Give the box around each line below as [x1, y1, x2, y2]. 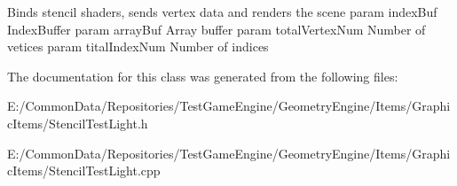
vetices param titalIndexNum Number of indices [7, 37, 269, 56]
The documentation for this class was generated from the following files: [7, 66, 398, 85]
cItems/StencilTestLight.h [7, 113, 148, 132]
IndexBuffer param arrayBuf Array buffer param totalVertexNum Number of [7, 19, 426, 38]
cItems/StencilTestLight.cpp [7, 161, 161, 180]
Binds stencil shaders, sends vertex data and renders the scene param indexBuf [7, 3, 437, 20]
